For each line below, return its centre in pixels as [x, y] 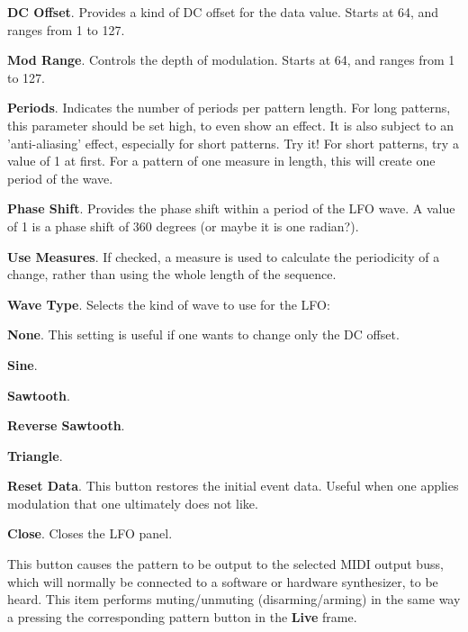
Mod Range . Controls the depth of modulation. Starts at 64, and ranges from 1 [231, 60]
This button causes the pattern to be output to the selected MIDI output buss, [225, 564]
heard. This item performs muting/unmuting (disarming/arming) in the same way [234, 599]
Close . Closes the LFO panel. [90, 533]
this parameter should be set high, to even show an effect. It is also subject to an [231, 125]
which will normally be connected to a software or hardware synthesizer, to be [223, 581]
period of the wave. [60, 178]
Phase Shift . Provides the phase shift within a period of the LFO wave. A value [231, 208]
